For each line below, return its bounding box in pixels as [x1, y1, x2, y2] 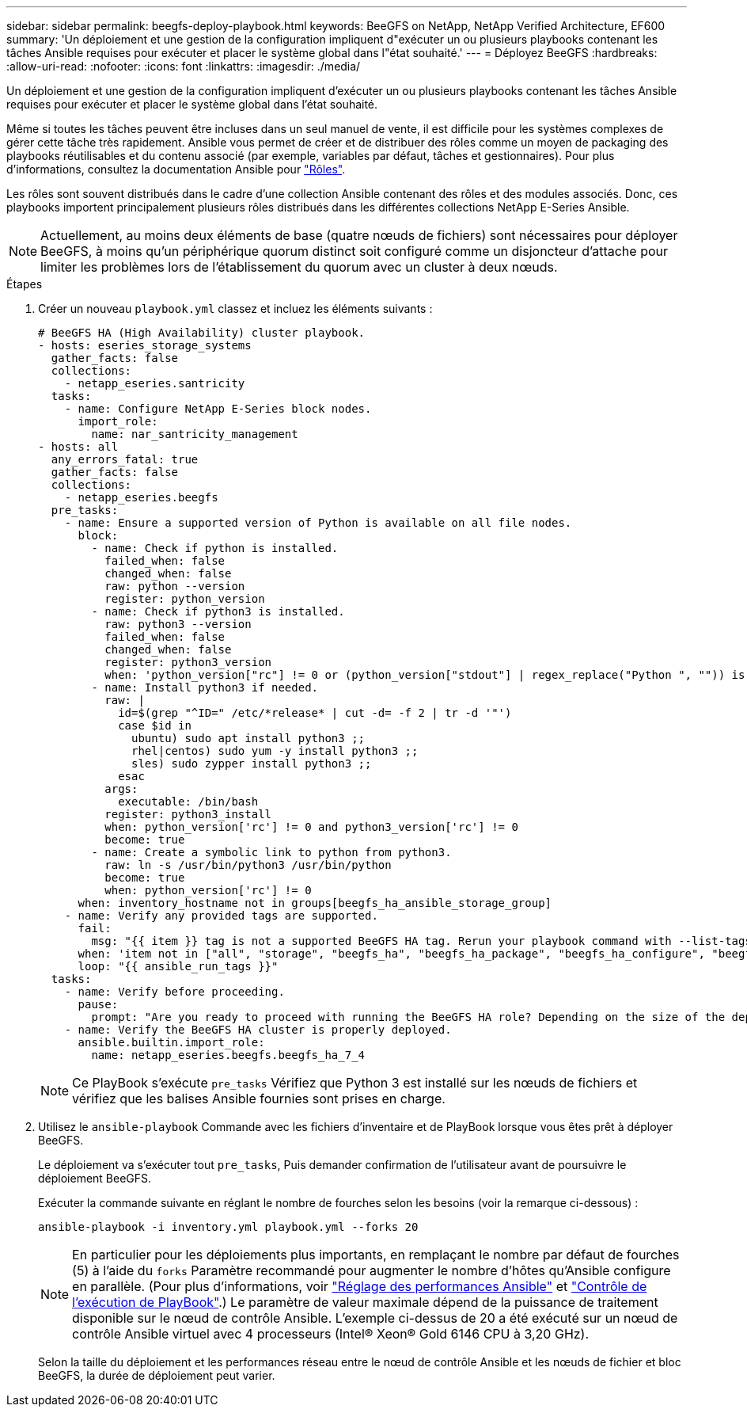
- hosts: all [38, 440, 119, 453]
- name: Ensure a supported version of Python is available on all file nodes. [64, 516, 572, 529]
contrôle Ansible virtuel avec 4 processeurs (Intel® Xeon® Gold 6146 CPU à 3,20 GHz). [72, 1326, 590, 1342]
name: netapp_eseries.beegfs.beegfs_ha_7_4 [91, 1049, 366, 1061]
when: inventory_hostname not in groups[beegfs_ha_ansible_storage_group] [78, 897, 552, 909]
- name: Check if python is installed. [91, 542, 339, 554]
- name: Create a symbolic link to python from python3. [91, 846, 452, 859]
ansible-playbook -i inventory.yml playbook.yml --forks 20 [38, 1221, 419, 1233]
